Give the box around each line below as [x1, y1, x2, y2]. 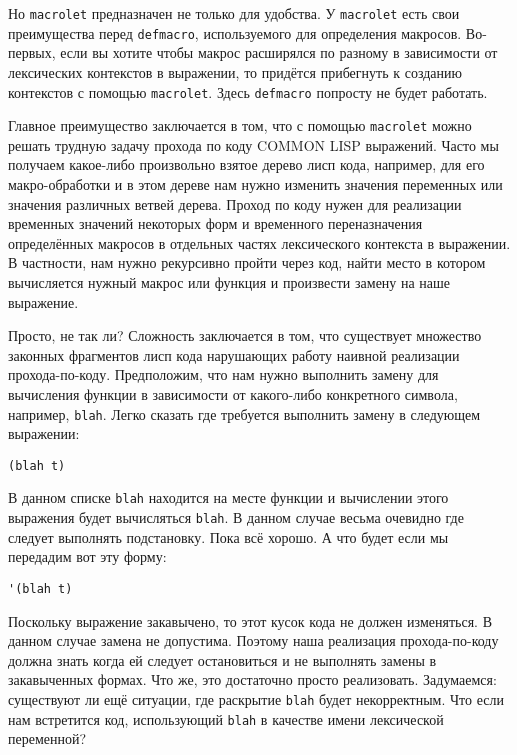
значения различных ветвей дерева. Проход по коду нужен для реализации [8, 193, 462, 214]
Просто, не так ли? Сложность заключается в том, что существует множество [8, 325, 482, 346]
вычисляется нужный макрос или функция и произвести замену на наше [8, 271, 451, 292]
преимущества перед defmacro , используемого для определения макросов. [8, 22, 462, 43]
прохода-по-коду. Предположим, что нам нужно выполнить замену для [8, 364, 439, 385]
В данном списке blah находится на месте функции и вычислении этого [8, 487, 449, 508]
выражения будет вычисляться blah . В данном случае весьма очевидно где [8, 507, 464, 528]
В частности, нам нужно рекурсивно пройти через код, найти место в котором [8, 252, 486, 273]
